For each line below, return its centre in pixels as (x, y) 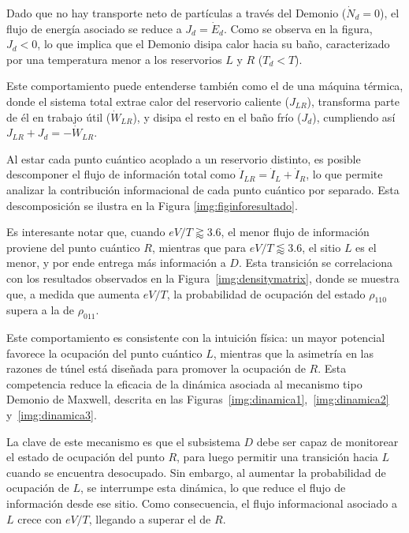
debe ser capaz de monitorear (327, 441)
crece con (40, 518)
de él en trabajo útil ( (59, 116)
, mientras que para (199, 247)
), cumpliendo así (354, 116)
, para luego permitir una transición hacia (277, 457)
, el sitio (322, 247)
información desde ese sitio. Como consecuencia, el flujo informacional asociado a (202, 503)
